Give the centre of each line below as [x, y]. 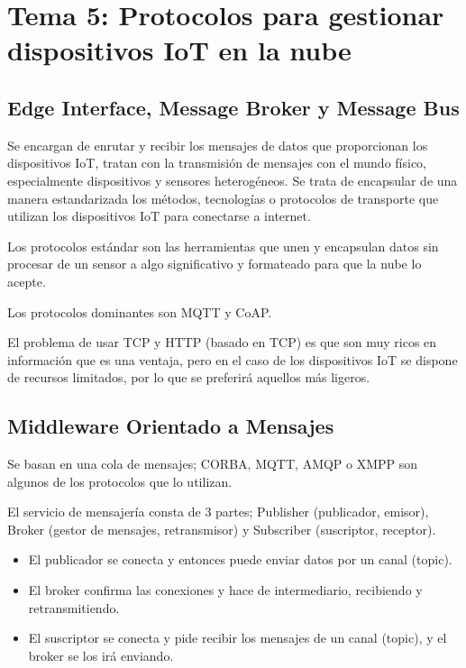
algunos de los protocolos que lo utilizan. [120, 481]
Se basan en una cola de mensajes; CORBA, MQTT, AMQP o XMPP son [213, 464]
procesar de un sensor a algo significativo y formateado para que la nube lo [215, 264]
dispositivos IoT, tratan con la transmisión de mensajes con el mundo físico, [217, 163]
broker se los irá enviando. [101, 655]
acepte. [27, 281]
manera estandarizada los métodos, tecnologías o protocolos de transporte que [223, 198]
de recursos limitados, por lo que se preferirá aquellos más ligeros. [189, 377]
